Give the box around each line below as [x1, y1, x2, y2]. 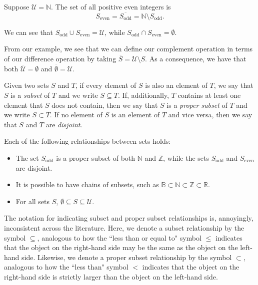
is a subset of [10, 90, 50, 100]
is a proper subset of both [56, 152, 135, 163]
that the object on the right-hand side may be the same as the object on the [4, 242, 238, 253]
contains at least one [177, 90, 241, 100]
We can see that [4, 26, 53, 37]
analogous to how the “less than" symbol [4, 262, 128, 272]
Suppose [4, 1, 29, 11]
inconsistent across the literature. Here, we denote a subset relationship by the [4, 222, 244, 233]
